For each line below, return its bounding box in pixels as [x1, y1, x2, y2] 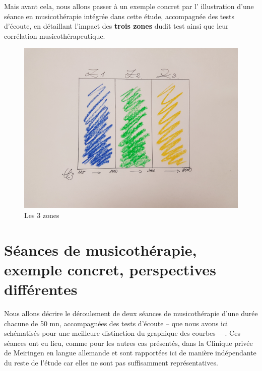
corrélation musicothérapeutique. [4, 30, 105, 41]
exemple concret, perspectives [4, 259, 216, 279]
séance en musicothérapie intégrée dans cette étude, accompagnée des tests [4, 11, 234, 21]
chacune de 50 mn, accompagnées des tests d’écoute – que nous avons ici [4, 318, 228, 328]
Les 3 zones [24, 209, 59, 220]
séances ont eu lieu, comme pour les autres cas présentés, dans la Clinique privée [4, 337, 253, 348]
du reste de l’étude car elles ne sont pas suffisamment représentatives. [4, 357, 218, 368]
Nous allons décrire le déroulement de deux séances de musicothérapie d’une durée [4, 308, 258, 319]
